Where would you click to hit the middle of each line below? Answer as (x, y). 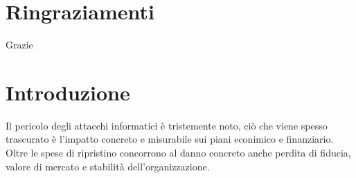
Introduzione (68, 92)
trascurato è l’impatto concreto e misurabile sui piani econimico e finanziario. (170, 139)
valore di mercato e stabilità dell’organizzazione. (108, 166)
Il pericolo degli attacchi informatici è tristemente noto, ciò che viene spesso (167, 125)
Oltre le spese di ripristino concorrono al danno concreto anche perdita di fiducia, (178, 153)
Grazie (19, 45)
